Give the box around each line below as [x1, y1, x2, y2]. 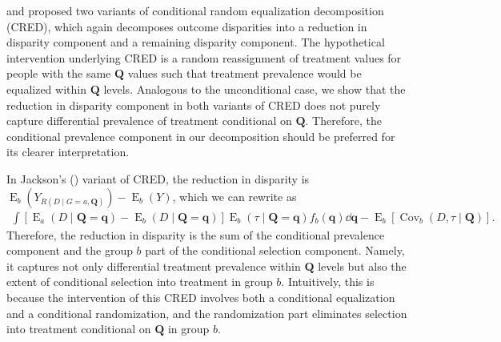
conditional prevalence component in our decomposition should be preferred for [6, 127, 395, 144]
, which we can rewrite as [172, 187, 297, 204]
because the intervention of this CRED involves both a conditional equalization [6, 288, 395, 305]
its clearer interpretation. [6, 143, 130, 160]
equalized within [6, 80, 86, 97]
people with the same [6, 65, 111, 82]
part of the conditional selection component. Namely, [145, 242, 405, 259]
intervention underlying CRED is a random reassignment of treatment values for [6, 49, 402, 66]
